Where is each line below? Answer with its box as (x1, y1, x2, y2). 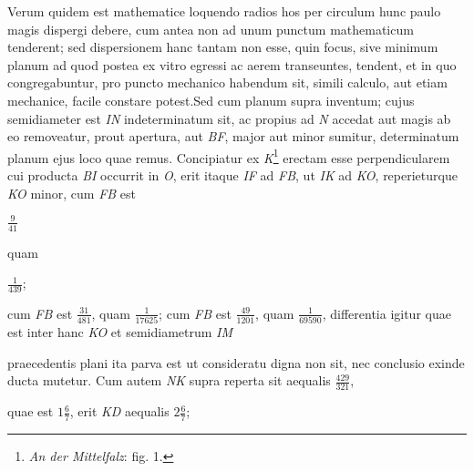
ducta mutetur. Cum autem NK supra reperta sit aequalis (7, 371, 331, 390)
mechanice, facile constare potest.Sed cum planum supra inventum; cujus (7, 90, 415, 109)
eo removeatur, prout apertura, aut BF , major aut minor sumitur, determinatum (7, 127, 459, 146)
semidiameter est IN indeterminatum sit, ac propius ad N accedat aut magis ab (7, 108, 451, 128)
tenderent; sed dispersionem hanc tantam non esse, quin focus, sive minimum (7, 37, 438, 56)
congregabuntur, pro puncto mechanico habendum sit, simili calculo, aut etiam (7, 73, 448, 92)
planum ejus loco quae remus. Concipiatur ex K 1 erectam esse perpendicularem (7, 145, 450, 167)
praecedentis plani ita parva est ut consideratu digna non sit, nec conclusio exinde (7, 353, 465, 372)
